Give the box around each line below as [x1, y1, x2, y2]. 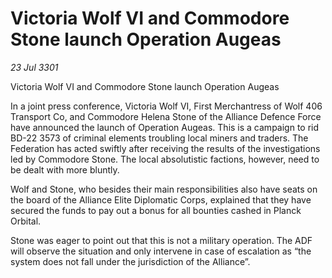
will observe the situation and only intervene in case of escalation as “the [10, 245, 312, 257]
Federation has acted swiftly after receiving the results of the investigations [10, 142, 321, 154]
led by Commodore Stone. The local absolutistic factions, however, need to [10, 153, 320, 165]
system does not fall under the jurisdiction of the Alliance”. [10, 255, 251, 267]
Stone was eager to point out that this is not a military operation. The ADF [10, 234, 313, 246]
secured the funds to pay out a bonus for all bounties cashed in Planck [10, 204, 302, 216]
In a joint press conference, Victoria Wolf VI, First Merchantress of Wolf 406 [10, 100, 323, 112]
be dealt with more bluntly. [10, 163, 120, 176]
